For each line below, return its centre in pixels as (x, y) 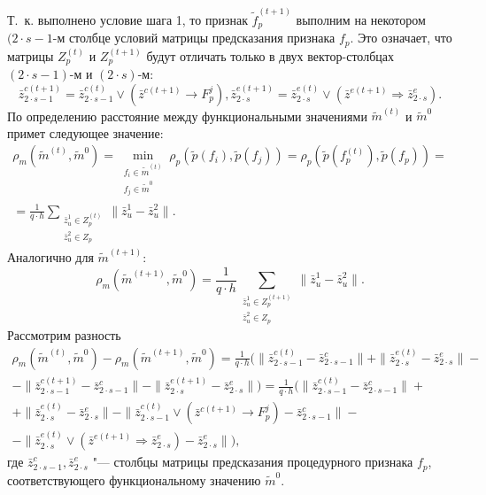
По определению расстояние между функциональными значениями (187, 116)
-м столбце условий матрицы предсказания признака (194, 38)
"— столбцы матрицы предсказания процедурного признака (253, 462)
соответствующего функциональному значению (134, 480)
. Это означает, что (401, 38)
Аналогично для (50, 257)
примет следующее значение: (85, 132)
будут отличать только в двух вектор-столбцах (270, 55)
